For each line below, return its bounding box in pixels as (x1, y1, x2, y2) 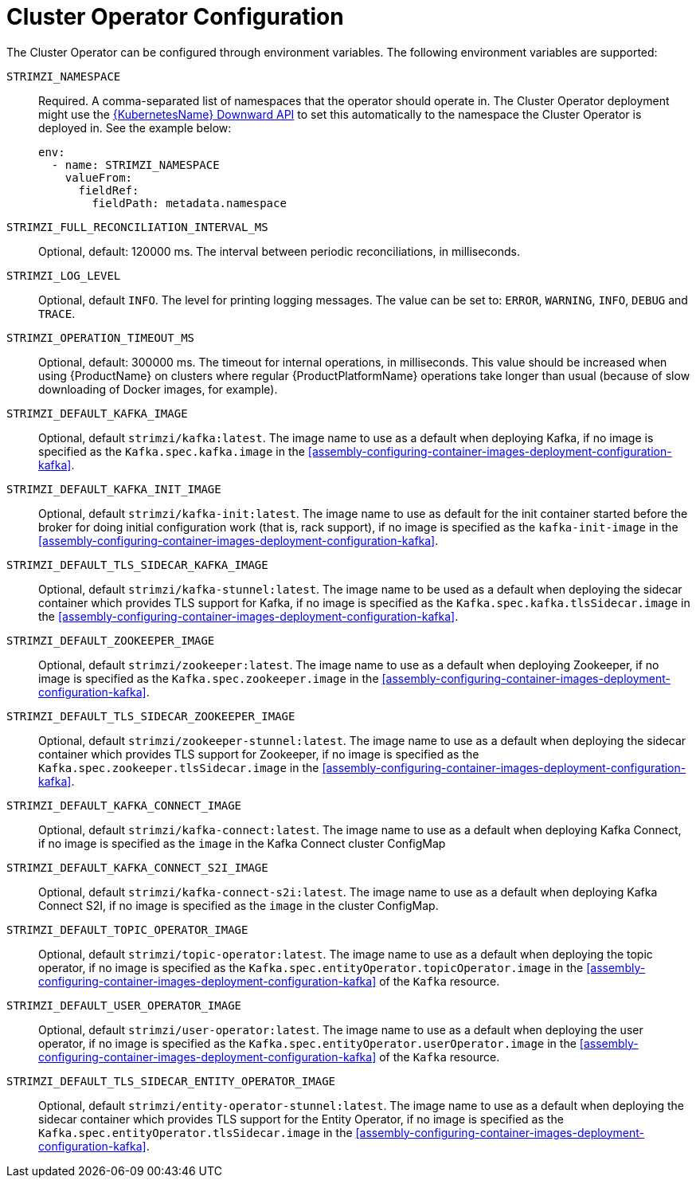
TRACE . (38, 306, 76, 320)
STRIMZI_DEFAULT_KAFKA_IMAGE (6, 406, 188, 420)
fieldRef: (78, 183, 139, 197)
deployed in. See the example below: (38, 120, 232, 135)
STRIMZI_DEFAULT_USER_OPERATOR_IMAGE (6, 998, 242, 1012)
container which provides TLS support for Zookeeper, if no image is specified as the (38, 747, 479, 761)
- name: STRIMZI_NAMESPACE (51, 158, 220, 171)
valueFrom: (65, 171, 133, 184)
